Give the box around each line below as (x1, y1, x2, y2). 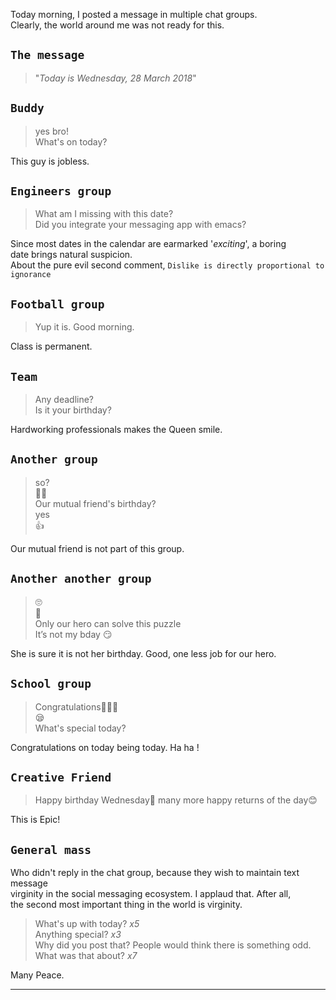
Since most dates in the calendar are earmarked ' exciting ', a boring (10, 238, 287, 250)
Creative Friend (10, 770, 112, 784)
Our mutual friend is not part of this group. (10, 542, 185, 554)
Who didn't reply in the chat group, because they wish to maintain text (10, 867, 300, 879)
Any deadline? (34, 394, 95, 406)
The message (10, 48, 85, 63)
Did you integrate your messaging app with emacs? (34, 219, 247, 231)
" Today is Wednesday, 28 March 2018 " (34, 72, 197, 84)
